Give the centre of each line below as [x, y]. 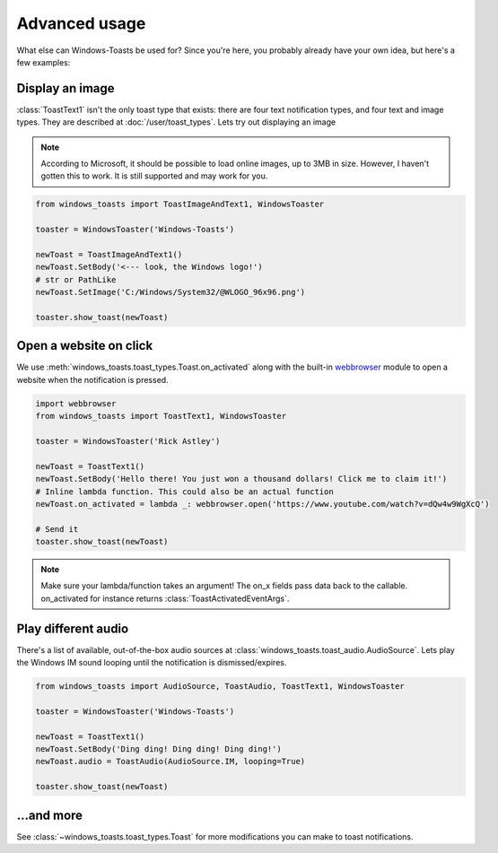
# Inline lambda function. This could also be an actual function [184, 492]
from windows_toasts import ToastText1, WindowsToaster [161, 416]
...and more [50, 815]
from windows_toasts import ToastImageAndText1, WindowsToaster [180, 205]
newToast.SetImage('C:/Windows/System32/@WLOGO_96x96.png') [170, 292]
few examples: [44, 62]
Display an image [66, 88]
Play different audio [73, 628]
